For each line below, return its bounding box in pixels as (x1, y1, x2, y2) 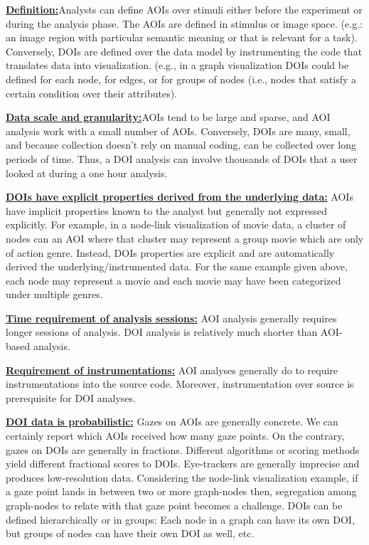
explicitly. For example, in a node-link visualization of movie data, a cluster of (6, 217, 346, 232)
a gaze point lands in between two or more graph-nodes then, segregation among (6, 484, 357, 499)
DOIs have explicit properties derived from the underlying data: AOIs (6, 189, 353, 204)
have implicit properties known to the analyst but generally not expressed (6, 203, 327, 218)
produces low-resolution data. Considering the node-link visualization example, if (6, 470, 358, 485)
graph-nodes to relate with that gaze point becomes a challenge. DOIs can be (6, 498, 343, 512)
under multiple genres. (6, 287, 103, 302)
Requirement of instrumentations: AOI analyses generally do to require (6, 362, 338, 377)
